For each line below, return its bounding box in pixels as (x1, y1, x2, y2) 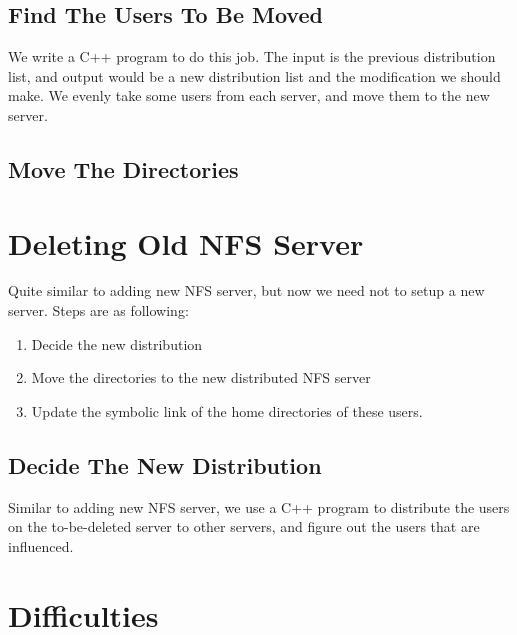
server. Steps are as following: (8, 300, 189, 321)
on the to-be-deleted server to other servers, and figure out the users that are (8, 516, 480, 537)
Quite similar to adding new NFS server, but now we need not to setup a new (8, 280, 485, 301)
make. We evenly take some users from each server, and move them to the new (8, 85, 490, 106)
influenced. (8, 535, 74, 556)
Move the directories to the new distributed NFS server (31, 367, 371, 388)
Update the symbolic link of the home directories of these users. (31, 400, 423, 421)
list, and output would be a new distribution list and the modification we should (8, 65, 501, 86)
